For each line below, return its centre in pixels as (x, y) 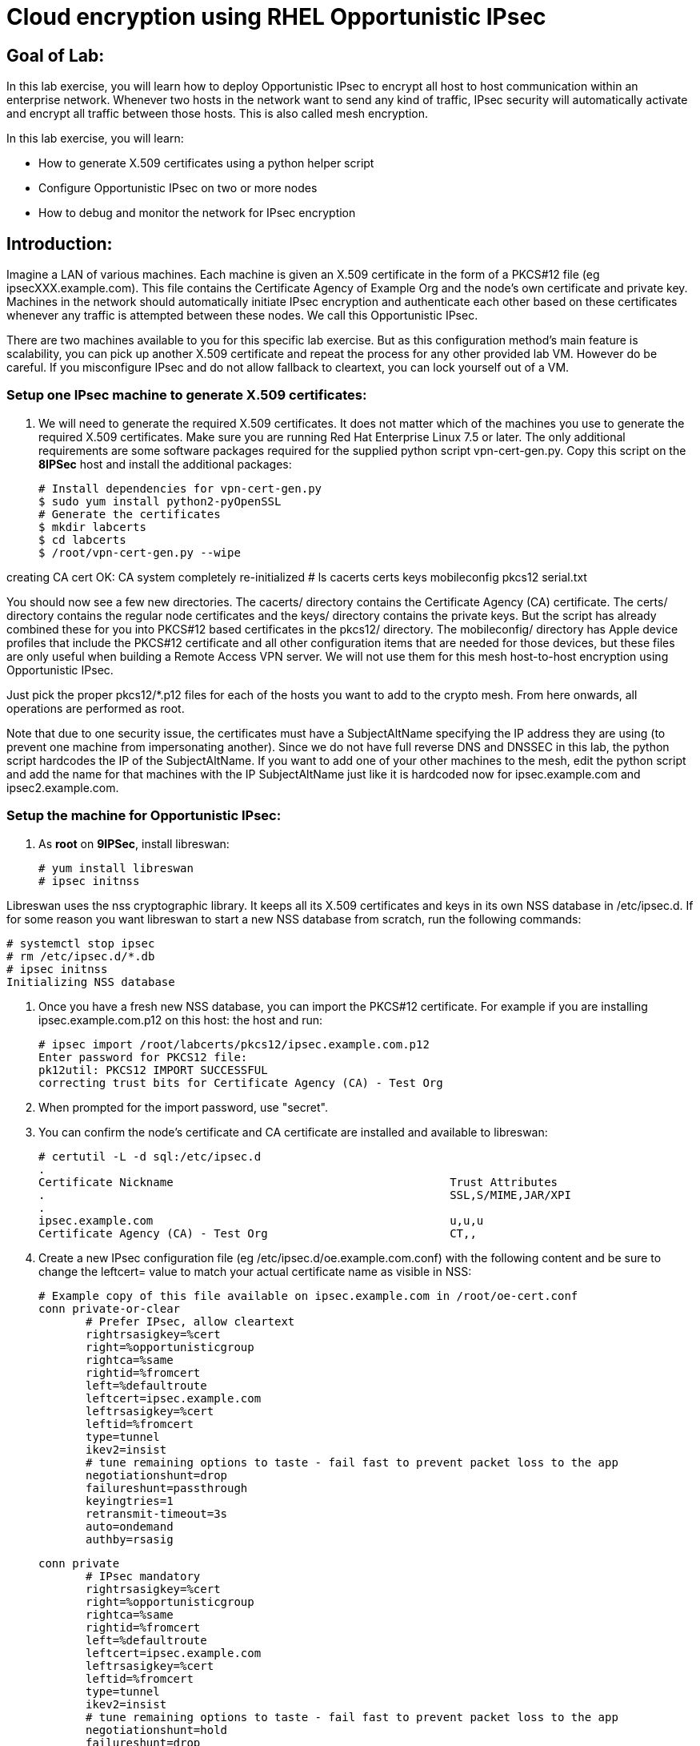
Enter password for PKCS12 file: (143, 1057)
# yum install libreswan (116, 868)
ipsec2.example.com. (63, 787)
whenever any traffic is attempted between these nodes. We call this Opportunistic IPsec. (242, 316)
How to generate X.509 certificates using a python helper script (206, 163)
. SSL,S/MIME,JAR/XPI (305, 1195)
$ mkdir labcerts (92, 527)
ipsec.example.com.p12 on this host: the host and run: (181, 1020)
